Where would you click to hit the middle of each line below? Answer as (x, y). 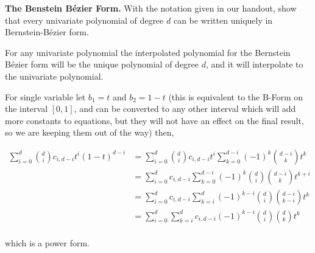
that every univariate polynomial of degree (84, 20)
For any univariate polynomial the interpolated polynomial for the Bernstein (148, 52)
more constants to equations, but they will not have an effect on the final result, (154, 120)
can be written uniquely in (223, 20)
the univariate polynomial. (54, 76)
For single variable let (45, 96)
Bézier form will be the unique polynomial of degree (102, 64)
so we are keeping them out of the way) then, (90, 132)
